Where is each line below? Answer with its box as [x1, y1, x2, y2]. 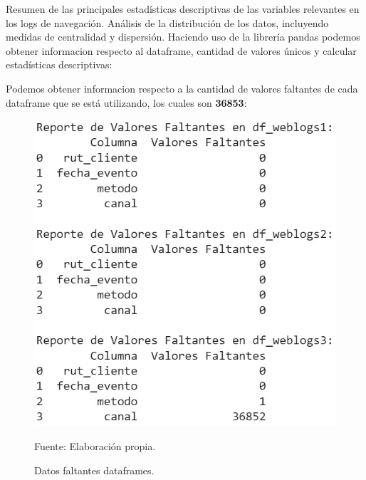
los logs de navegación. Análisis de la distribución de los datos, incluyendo [6, 15, 329, 30]
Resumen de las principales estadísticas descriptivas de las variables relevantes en [6, 1, 360, 16]
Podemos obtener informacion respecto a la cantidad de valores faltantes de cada [6, 80, 358, 95]
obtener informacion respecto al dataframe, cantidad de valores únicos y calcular [6, 43, 357, 58]
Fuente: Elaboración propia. [34, 439, 156, 454]
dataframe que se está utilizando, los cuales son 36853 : [6, 95, 247, 110]
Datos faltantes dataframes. [34, 462, 155, 477]
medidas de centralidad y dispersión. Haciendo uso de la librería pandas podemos [6, 29, 360, 44]
